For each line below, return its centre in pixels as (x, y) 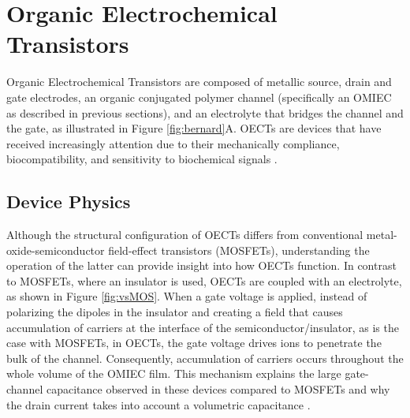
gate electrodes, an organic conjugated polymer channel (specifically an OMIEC (199, 97)
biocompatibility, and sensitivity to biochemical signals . (142, 159)
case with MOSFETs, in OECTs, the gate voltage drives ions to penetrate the (194, 343)
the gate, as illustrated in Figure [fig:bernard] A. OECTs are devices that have (194, 128)
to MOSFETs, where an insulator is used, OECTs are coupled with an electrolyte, (204, 280)
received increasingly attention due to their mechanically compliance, (173, 143)
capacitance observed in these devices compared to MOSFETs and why (218, 389)
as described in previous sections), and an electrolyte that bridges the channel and (205, 112)
